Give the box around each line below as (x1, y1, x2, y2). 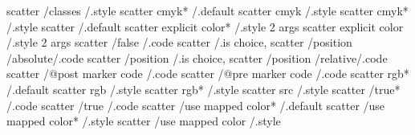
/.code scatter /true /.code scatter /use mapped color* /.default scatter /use (6, 96, 385, 113)
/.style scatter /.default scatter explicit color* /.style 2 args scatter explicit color (6, 18, 404, 35)
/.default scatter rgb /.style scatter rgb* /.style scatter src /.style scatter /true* (6, 80, 401, 97)
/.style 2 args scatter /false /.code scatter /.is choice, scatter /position (6, 34, 352, 51)
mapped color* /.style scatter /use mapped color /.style (6, 112, 281, 129)
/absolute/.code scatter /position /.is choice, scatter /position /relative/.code (6, 49, 388, 66)
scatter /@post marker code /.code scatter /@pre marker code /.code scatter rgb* (6, 65, 409, 82)
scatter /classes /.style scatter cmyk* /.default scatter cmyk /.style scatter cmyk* (6, 2, 409, 18)
